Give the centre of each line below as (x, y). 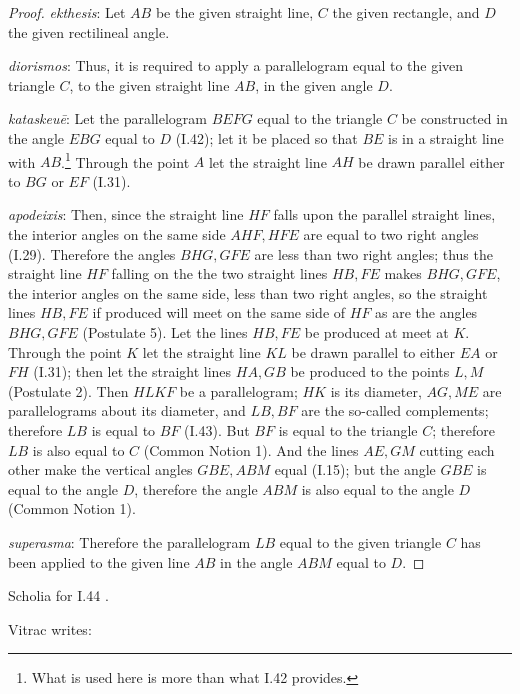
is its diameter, (376, 390)
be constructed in (454, 118)
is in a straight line (446, 137)
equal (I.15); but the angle (355, 469)
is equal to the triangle (348, 429)
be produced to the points (370, 371)
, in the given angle (314, 84)
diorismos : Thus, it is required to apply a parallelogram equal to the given (236, 65)
